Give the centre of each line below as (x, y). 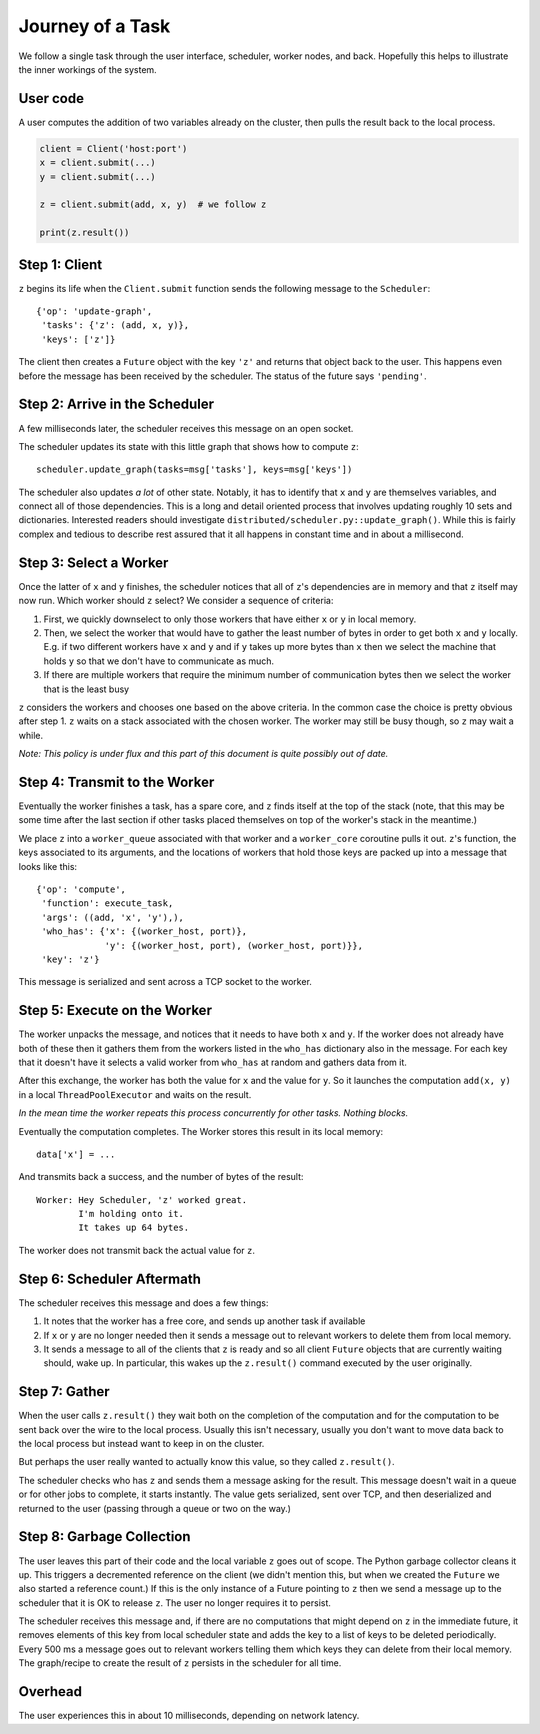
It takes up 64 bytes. (134, 1228)
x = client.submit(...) (98, 163)
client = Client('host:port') (113, 148)
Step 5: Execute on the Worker (115, 1010)
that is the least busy (86, 689)
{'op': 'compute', (81, 889)
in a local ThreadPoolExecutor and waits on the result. (135, 1094)
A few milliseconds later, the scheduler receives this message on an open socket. (186, 428)
